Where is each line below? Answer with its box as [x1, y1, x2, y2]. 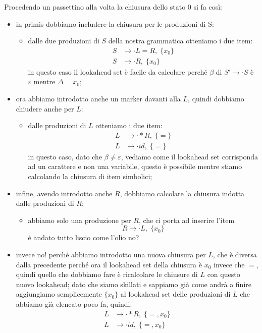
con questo [207, 269, 240, 280]
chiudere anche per [16, 103, 74, 114]
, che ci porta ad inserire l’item [138, 214, 235, 225]
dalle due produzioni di [28, 35, 99, 46]
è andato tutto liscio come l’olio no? [28, 232, 139, 243]
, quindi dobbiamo [188, 93, 244, 104]
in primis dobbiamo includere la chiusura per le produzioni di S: [16, 18, 214, 29]
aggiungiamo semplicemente [16, 289, 102, 299]
